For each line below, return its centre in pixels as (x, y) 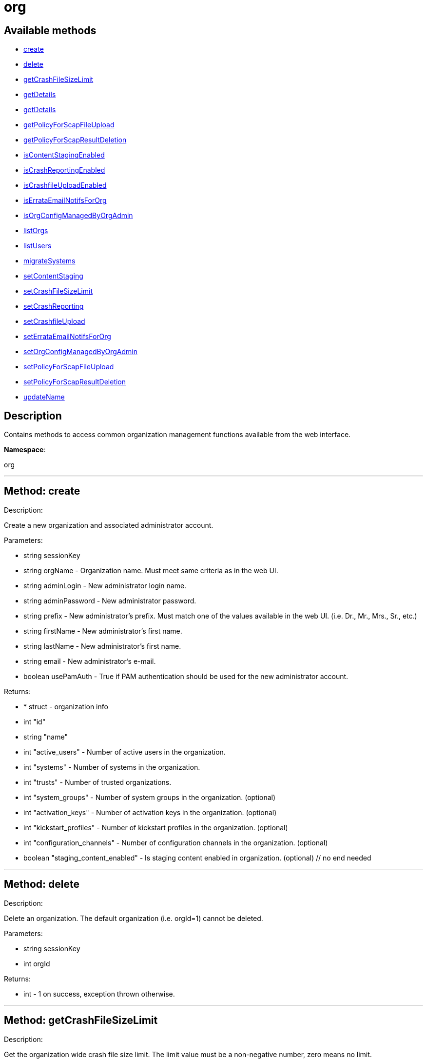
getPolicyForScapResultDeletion (75, 140)
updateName (44, 397)
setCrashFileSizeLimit (58, 291)
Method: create (42, 491)
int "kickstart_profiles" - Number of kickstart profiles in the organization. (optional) (156, 827)
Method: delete (42, 884)
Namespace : (25, 450)
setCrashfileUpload (54, 321)
